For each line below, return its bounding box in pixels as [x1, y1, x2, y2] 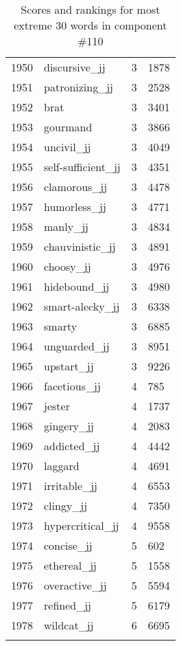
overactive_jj [44, 577, 107, 593]
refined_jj [44, 597, 91, 613]
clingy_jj [44, 498, 88, 513]
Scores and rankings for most [21, 1, 160, 17]
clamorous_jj [44, 179, 108, 194]
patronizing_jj [44, 79, 113, 95]
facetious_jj [44, 378, 101, 394]
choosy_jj [44, 258, 91, 274]
